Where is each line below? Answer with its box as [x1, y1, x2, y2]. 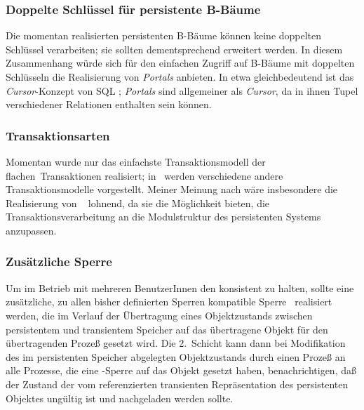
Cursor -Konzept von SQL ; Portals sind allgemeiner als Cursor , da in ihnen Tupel [6, 83, 358, 98]
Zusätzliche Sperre [6, 253, 112, 270]
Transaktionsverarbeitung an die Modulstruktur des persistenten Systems [6, 209, 321, 224]
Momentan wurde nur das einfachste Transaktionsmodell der [6, 154, 266, 168]
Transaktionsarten [6, 126, 110, 144]
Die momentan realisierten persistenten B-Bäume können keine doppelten [6, 28, 322, 43]
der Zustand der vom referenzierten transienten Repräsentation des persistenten [6, 376, 349, 391]
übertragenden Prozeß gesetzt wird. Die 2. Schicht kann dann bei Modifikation [6, 336, 346, 350]
